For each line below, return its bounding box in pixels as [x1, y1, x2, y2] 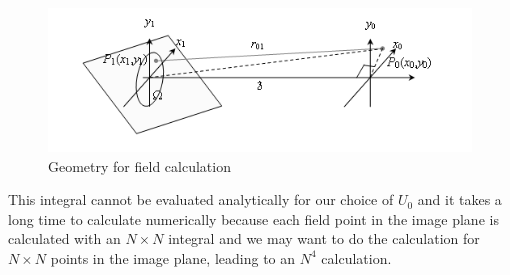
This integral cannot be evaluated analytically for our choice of [8, 189, 394, 210]
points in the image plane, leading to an [50, 247, 296, 268]
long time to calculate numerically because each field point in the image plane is [8, 208, 499, 229]
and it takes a [417, 189, 502, 210]
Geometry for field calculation [48, 155, 231, 176]
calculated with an [8, 228, 121, 249]
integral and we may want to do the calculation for [168, 228, 480, 249]
